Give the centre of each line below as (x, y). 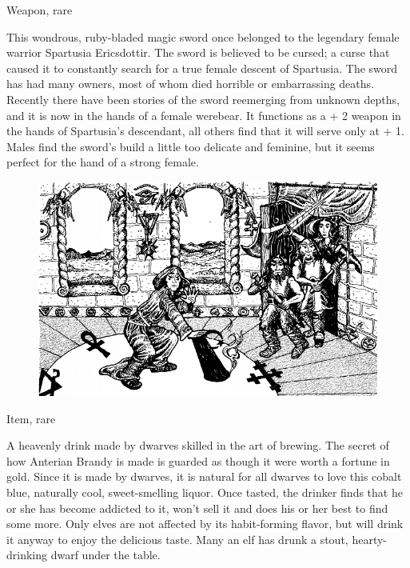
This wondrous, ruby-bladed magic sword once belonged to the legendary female (203, 36)
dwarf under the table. (105, 555)
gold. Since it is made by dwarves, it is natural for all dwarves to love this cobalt (204, 476)
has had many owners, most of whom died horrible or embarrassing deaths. (190, 84)
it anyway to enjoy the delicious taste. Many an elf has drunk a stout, (177, 539)
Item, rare (31, 418)
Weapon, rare (40, 10)
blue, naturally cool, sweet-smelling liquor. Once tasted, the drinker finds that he (205, 492)
